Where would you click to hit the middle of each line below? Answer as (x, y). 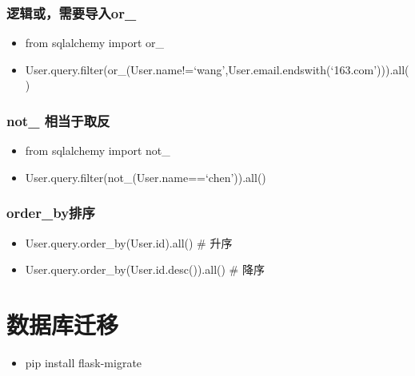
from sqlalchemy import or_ (95, 43)
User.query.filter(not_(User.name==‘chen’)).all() (146, 177)
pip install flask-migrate (84, 362)
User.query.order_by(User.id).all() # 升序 (129, 242)
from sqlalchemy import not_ (98, 150)
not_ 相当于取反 (58, 120)
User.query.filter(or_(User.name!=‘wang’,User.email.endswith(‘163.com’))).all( (217, 69)
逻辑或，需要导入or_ (72, 12)
